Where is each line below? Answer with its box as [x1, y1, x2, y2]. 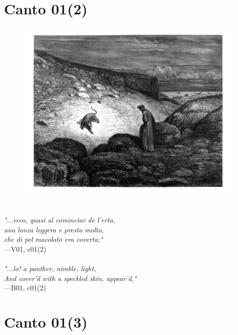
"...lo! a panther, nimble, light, [4, 263, 96, 274]
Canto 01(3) [4, 312, 88, 332]
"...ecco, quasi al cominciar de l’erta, [4, 215, 116, 225]
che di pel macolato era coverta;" [4, 234, 103, 244]
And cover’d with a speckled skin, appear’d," [4, 273, 137, 283]
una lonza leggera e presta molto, [4, 224, 104, 234]
